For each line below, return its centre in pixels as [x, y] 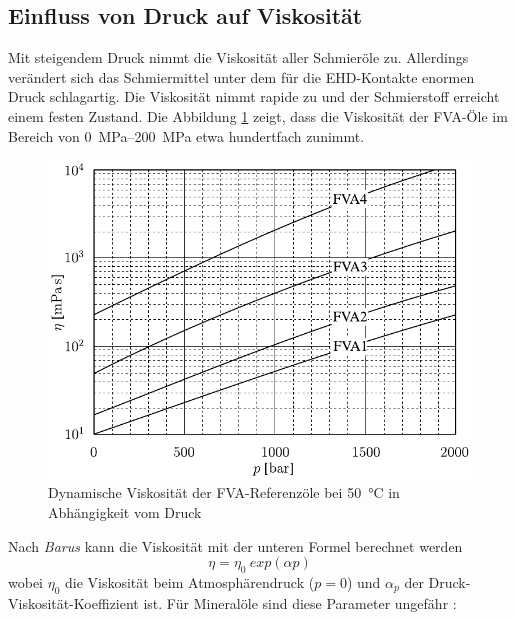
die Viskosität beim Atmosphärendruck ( [189, 581]
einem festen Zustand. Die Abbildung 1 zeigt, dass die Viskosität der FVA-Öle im [258, 115]
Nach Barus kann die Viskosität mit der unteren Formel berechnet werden [235, 545]
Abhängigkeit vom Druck [125, 511]
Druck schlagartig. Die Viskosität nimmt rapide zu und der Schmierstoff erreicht [254, 96]
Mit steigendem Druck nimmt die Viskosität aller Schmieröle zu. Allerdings [238, 57]
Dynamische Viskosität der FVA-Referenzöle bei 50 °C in [224, 492]
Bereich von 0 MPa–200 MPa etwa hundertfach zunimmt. [186, 135]
